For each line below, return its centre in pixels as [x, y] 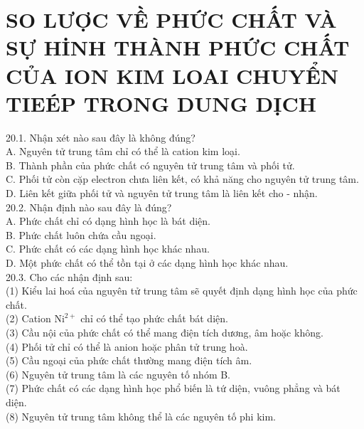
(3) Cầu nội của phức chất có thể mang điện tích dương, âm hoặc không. [165, 332]
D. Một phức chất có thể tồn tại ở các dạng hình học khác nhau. [147, 263]
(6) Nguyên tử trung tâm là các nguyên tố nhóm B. [118, 374]
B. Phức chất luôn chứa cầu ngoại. [81, 234]
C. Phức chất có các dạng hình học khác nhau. [108, 249]
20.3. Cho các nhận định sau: [69, 276]
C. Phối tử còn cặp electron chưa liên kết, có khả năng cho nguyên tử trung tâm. [182, 179]
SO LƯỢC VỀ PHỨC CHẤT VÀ [171, 20]
